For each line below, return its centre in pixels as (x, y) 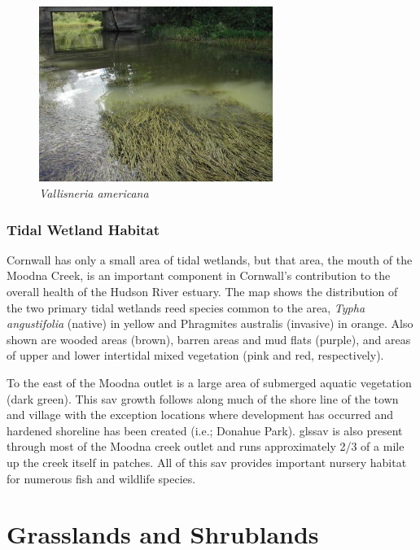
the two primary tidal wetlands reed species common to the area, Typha (186, 307)
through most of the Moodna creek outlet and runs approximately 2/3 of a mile (206, 446)
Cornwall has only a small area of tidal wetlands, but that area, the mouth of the (210, 259)
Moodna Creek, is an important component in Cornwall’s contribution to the (199, 275)
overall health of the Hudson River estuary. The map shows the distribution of (202, 292)
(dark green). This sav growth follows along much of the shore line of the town (203, 398)
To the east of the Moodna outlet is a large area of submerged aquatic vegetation (209, 382)
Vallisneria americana (94, 193)
